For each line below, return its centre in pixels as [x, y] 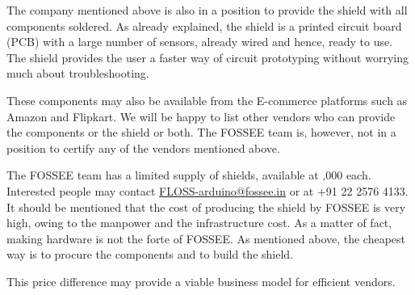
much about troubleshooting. [78, 73]
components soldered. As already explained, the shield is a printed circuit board [204, 25]
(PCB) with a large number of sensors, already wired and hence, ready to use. [200, 42]
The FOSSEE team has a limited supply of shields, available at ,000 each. [189, 175]
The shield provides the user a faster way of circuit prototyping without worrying [207, 57]
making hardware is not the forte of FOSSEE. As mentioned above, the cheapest [206, 238]
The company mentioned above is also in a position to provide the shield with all [207, 10]
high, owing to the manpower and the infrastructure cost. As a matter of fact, [199, 223]
